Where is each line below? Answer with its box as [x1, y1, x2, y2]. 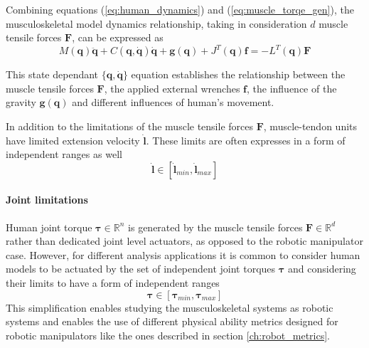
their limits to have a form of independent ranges [6, 275, 220, 290]
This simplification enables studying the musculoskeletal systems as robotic [6, 300, 333, 315]
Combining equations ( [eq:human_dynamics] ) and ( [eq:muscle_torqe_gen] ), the [6, 2, 354, 16]
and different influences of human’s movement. [72, 95, 274, 110]
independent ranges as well [6, 147, 122, 162]
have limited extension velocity [6, 132, 140, 147]
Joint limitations [6, 192, 88, 207]
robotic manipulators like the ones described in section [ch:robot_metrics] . [6, 327, 331, 342]
